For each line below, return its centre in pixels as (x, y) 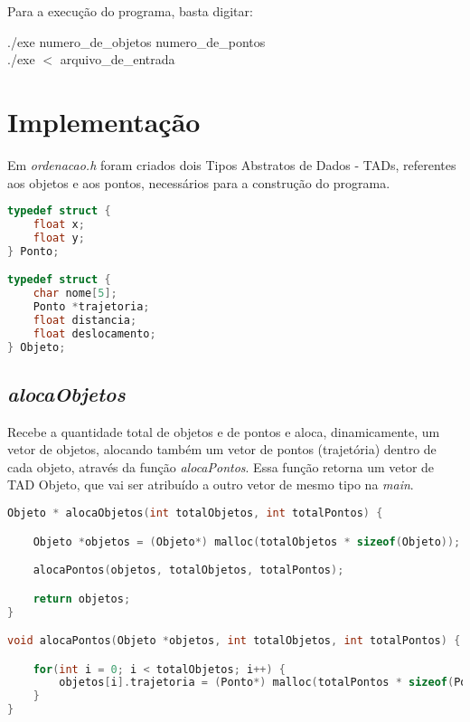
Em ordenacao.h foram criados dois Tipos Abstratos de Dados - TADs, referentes (232, 164)
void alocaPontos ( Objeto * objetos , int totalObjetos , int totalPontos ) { (234, 641)
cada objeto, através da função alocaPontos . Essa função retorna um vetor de (221, 466)
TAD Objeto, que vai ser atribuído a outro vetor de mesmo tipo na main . (211, 484)
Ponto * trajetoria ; (91, 307)
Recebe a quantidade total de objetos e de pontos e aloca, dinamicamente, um (224, 431)
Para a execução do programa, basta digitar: (130, 11)
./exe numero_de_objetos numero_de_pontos (136, 41)
